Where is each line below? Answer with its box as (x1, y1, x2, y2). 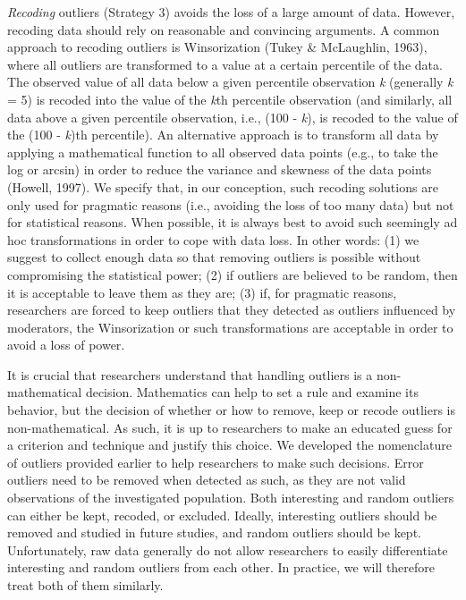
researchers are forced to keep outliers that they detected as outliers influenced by (7, 300, 456, 319)
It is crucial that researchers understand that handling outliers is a (7, 365, 373, 384)
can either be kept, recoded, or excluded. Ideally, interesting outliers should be (7, 505, 437, 524)
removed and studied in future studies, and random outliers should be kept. (7, 523, 421, 542)
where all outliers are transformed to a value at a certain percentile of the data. (7, 55, 443, 73)
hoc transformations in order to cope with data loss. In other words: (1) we (7, 230, 419, 249)
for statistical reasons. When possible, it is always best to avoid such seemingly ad (7, 213, 458, 232)
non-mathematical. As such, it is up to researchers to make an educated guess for (7, 418, 453, 436)
